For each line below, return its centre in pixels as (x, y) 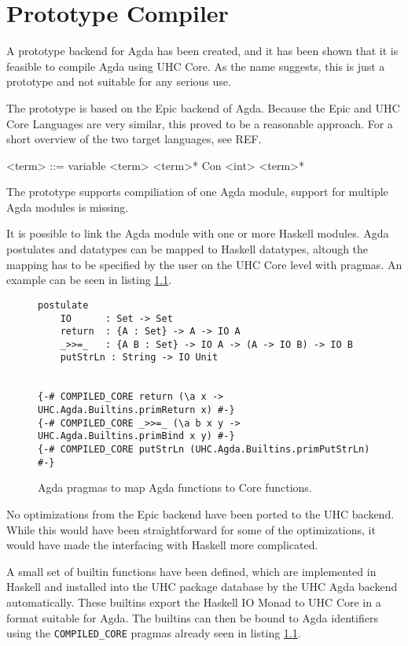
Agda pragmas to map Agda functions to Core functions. (175, 487)
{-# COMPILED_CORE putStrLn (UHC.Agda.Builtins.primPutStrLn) (204, 450)
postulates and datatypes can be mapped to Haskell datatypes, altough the (187, 249)
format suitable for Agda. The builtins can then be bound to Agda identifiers (192, 617)
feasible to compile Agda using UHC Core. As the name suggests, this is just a (196, 66)
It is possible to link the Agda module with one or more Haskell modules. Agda (198, 233)
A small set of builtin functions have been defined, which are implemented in (191, 571)
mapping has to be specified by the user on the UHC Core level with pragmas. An (204, 264)
